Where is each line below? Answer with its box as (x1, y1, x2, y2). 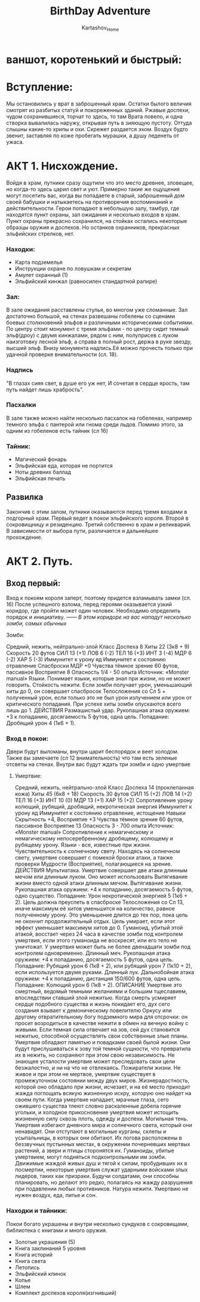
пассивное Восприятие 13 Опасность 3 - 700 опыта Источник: (14, 822, 174, 830)
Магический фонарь (14, 456, 67, 463)
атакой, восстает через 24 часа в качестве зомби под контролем (14, 930, 183, 938)
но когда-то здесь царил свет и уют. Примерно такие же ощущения (6, 185, 180, 192)
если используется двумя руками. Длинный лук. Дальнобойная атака (14, 969, 195, 976)
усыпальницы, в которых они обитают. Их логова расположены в (14, 1134, 182, 1141)
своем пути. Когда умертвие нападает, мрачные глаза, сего (14, 1096, 169, 1104)
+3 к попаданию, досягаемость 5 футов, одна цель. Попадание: (6, 713, 170, 720)
